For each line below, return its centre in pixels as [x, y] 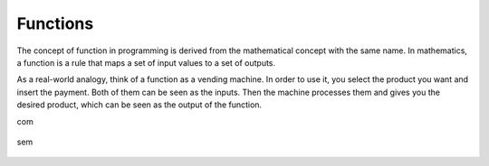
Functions [55, 23]
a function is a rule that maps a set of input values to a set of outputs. [146, 62]
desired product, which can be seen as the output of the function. [139, 105]
